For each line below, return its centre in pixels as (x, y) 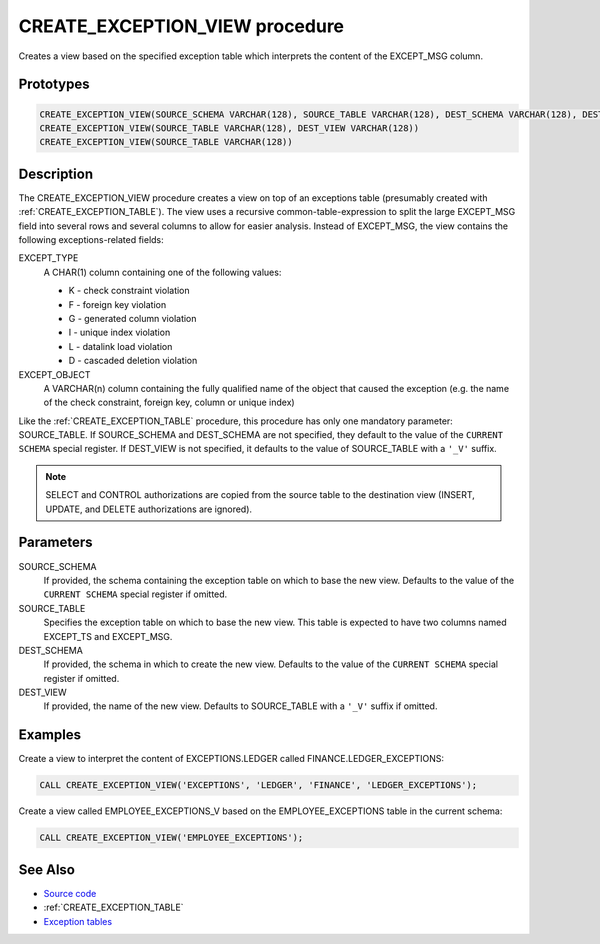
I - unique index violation (119, 332)
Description (56, 173)
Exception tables (78, 921)
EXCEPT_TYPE (48, 258)
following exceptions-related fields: (91, 239)
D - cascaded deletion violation (133, 361)
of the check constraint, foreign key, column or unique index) (169, 402)
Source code (70, 893)
